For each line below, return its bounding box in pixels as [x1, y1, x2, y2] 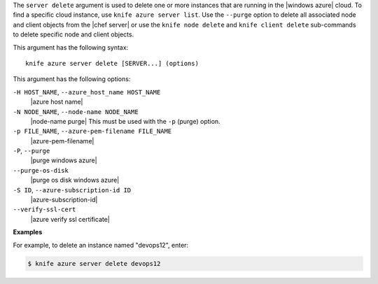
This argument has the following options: [13, 75, 131, 83]
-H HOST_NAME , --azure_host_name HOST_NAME [13, 87, 161, 96]
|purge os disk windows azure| [30, 176, 120, 185]
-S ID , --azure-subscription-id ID [13, 185, 132, 194]
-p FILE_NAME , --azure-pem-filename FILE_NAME [13, 127, 172, 136]
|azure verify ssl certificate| [30, 215, 110, 223]
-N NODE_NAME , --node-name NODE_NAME [13, 107, 139, 115]
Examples [13, 228, 43, 236]
